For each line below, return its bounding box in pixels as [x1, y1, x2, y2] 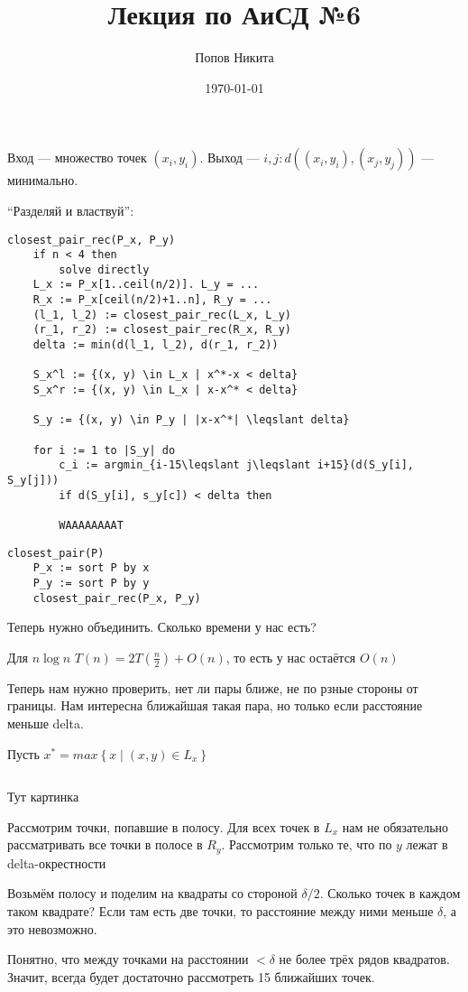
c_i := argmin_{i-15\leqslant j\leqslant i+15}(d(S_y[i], [59, 459, 415, 472]
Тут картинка [7, 787, 79, 806]
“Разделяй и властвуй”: [7, 200, 134, 219]
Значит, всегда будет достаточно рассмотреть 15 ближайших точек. [7, 967, 375, 986]
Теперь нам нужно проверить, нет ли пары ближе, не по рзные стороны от [7, 678, 418, 697]
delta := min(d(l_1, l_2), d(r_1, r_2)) [32, 338, 279, 352]
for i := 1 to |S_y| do [32, 443, 176, 457]
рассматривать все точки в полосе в [7, 835, 203, 854]
